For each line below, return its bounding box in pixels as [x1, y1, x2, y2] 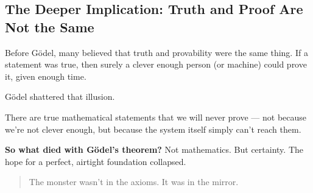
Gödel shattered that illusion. [5, 90, 115, 103]
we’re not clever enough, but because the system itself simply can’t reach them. [5, 122, 301, 135]
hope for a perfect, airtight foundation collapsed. [5, 155, 186, 167]
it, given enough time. [5, 69, 86, 82]
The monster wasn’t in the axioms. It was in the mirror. [29, 175, 239, 188]
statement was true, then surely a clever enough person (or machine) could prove [5, 58, 307, 71]
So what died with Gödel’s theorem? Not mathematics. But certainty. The [5, 143, 304, 156]
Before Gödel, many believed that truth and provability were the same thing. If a [5, 46, 308, 58]
